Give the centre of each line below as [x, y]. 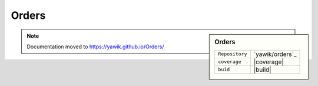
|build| [262, 70]
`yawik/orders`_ [275, 54]
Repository [233, 54]
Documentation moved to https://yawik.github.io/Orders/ [95, 47]
